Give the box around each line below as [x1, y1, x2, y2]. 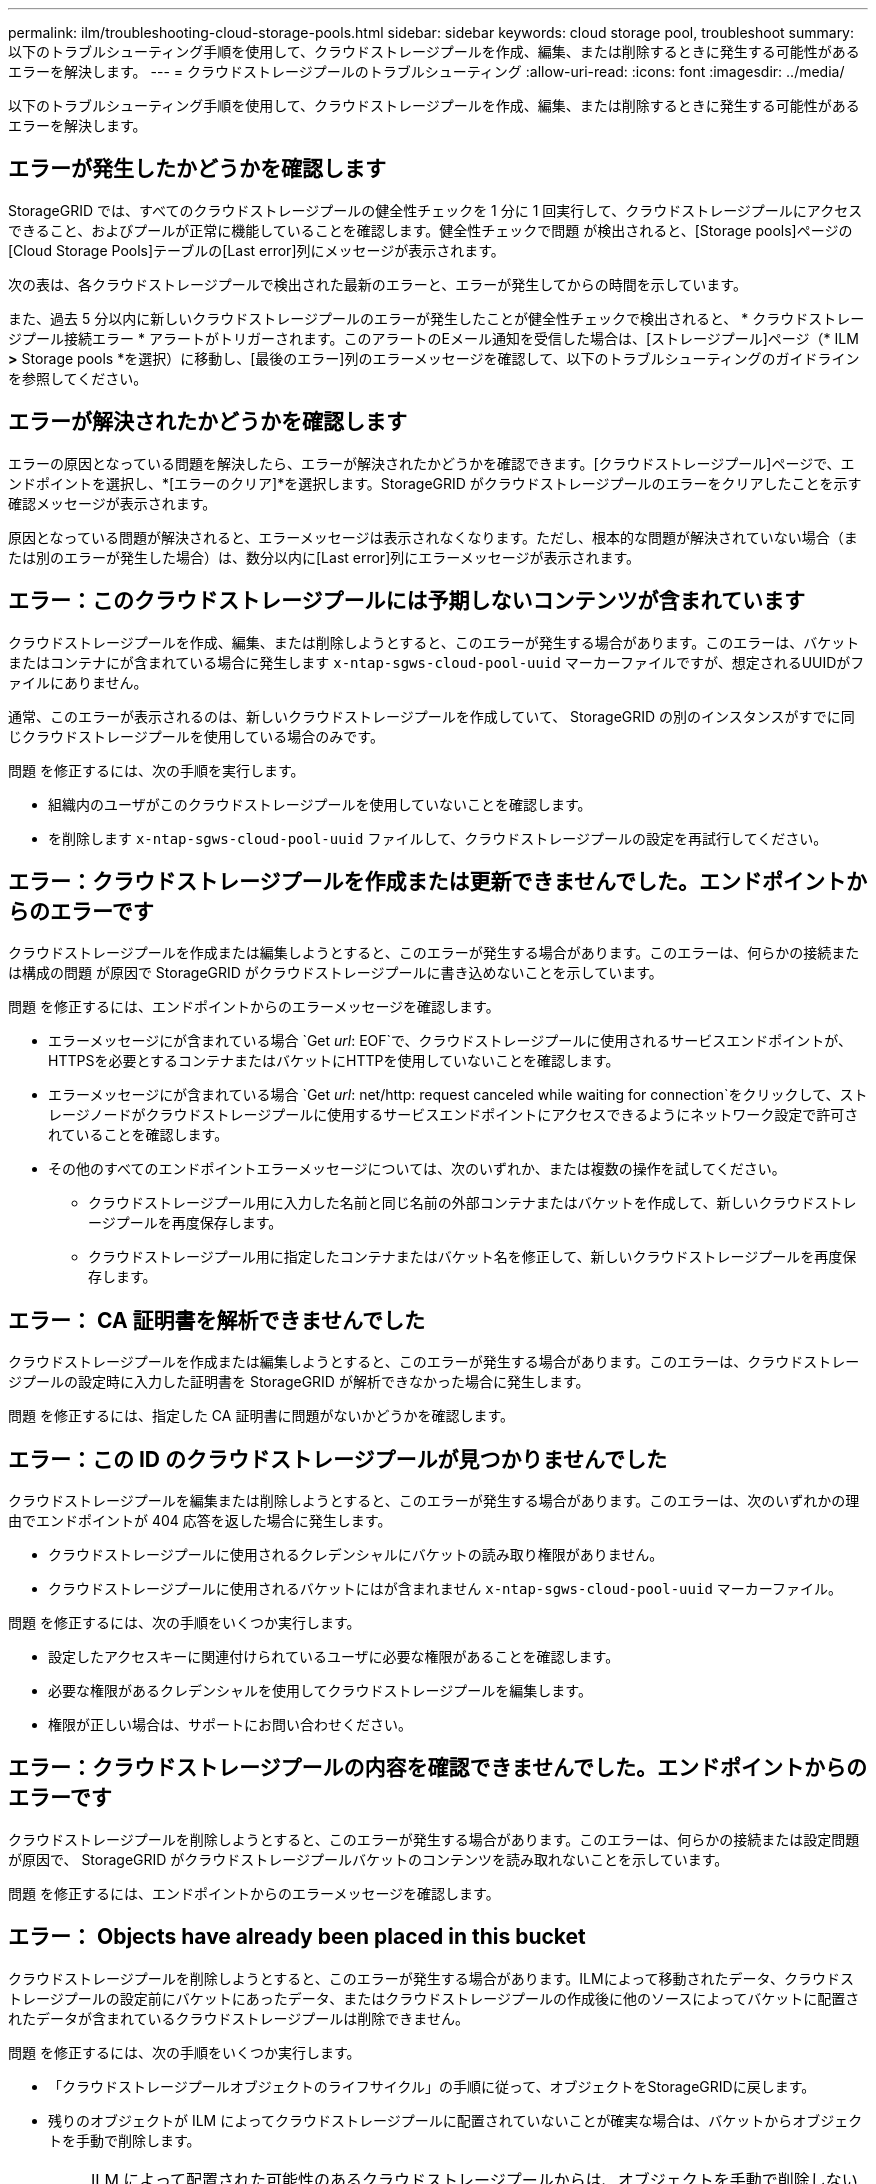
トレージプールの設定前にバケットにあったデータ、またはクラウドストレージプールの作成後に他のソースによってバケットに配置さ [8, 1989, 860, 2007]
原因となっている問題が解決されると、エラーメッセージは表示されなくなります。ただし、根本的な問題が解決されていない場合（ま [8, 528, 858, 546]
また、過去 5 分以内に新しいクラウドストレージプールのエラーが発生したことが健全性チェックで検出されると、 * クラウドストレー [8, 309, 865, 327]
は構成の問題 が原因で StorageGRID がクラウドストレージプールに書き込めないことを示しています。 [8, 964, 663, 982]
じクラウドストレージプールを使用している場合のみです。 [8, 727, 384, 745]
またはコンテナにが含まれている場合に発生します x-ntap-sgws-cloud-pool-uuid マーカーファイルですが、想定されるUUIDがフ [8, 653, 865, 671]
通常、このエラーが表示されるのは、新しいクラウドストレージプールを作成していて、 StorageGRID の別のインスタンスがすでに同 [8, 707, 855, 725]
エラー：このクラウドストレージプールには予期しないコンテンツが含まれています [8, 588, 805, 614]
